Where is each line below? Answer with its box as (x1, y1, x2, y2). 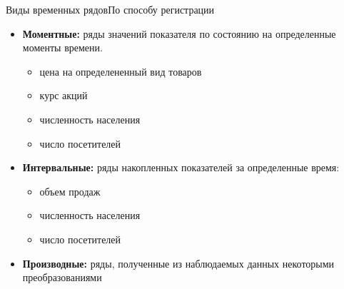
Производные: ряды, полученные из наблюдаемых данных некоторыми (22, 255, 335, 270)
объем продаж (39, 183, 101, 198)
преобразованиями (22, 270, 102, 285)
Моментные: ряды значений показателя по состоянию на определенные (22, 26, 336, 41)
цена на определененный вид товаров (39, 64, 202, 78)
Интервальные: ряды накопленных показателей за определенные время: (22, 160, 340, 175)
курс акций (39, 88, 88, 103)
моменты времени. (22, 40, 103, 55)
